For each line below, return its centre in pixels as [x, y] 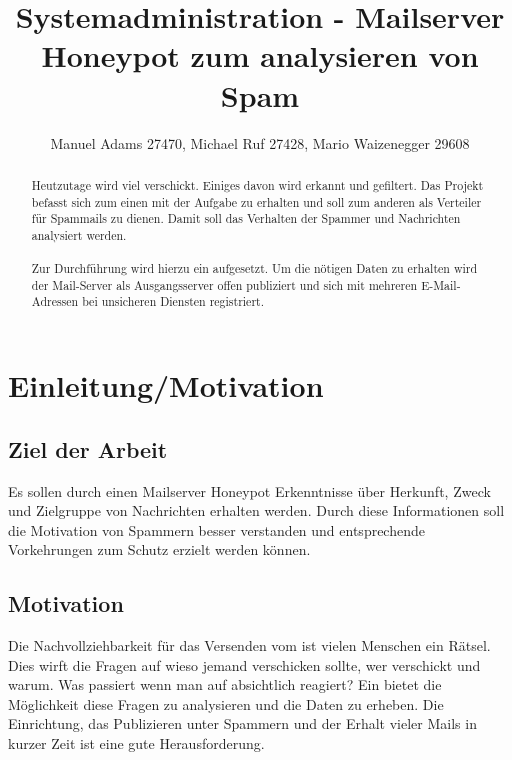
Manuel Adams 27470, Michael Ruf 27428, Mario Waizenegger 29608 [260, 142]
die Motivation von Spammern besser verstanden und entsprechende [216, 529]
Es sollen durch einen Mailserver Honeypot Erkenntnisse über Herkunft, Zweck [249, 490]
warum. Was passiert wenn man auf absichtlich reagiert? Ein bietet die [225, 684]
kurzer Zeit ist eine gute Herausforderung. [136, 743]
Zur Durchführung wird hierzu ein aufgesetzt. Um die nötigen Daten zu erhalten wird [254, 268]
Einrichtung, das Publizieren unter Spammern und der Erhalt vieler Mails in [242, 723]
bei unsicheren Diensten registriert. [173, 301]
